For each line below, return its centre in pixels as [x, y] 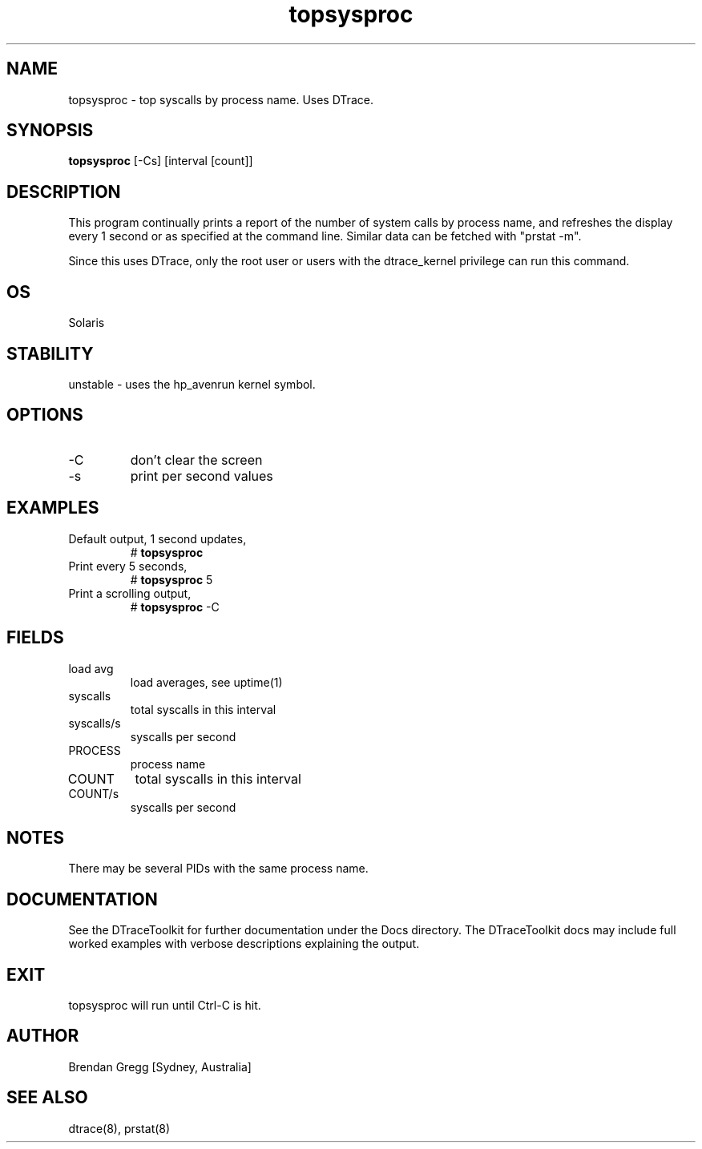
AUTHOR [43, 1036]
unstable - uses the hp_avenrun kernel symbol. [192, 384]
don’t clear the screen [196, 460]
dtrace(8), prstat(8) [119, 1128]
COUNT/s [94, 793]
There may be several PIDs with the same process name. [218, 869]
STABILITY [50, 353]
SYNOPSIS [50, 131]
